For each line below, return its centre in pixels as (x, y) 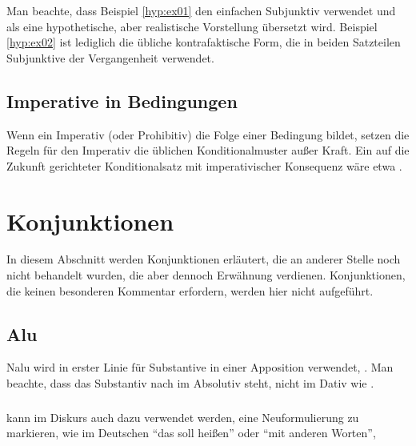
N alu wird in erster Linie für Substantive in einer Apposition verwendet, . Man (200, 367)
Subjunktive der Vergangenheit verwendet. (110, 57)
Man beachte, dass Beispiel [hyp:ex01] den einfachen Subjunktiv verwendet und (201, 10)
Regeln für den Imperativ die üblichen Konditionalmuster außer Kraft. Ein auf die (208, 150)
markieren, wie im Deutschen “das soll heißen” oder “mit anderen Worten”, (191, 433)
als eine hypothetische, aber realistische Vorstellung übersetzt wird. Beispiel (192, 26)
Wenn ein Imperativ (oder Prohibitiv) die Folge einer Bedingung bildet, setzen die (208, 134)
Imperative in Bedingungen (122, 100)
